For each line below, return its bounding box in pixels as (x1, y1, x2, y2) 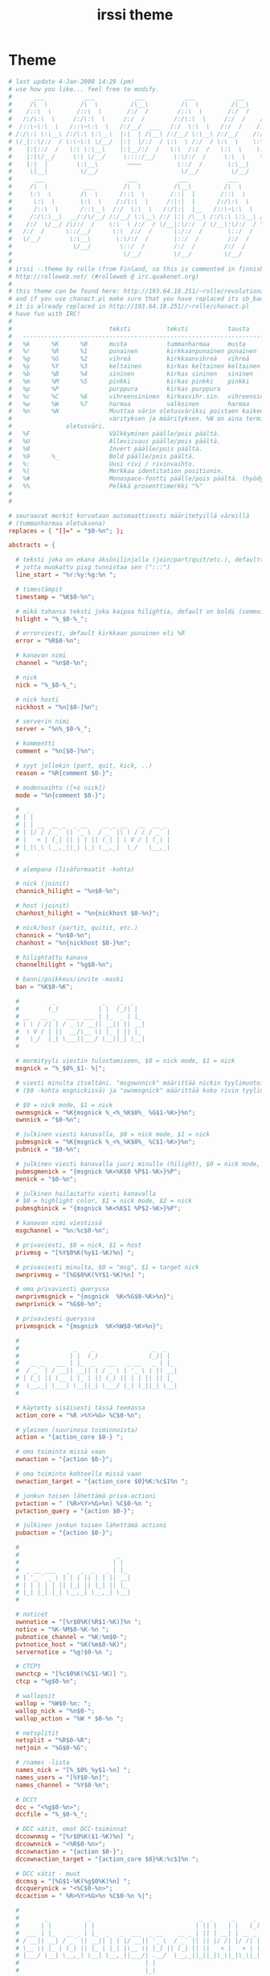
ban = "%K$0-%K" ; (15, 983, 74, 991)
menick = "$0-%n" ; (15, 1175, 78, 1183)
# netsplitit (15, 1729, 59, 1737)
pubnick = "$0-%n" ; (15, 1146, 81, 1154)
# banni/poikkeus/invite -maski (15, 975, 125, 984)
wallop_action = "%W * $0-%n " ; (15, 1714, 125, 1722)
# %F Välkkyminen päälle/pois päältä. (8, 430, 221, 438)
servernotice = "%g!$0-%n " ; (15, 1648, 113, 1656)
